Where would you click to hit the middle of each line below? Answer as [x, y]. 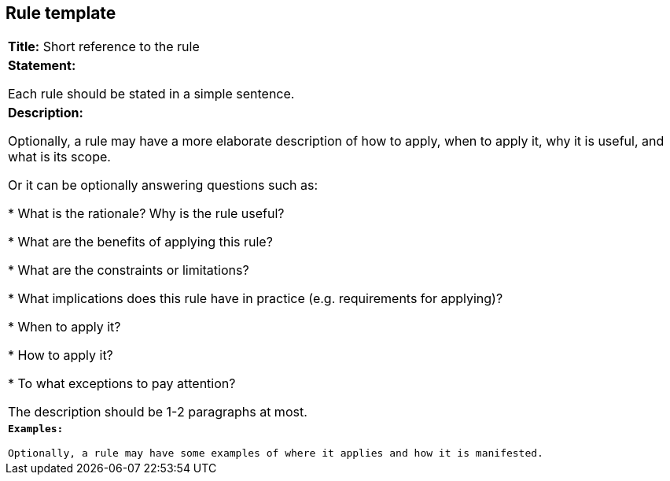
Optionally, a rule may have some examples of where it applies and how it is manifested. [276, 453]
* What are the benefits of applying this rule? [140, 242]
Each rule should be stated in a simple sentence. [151, 94]
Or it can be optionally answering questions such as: [163, 185]
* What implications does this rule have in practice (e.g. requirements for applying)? [256, 299]
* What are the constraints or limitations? [129, 270]
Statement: [42, 66]
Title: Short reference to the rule [104, 47]
